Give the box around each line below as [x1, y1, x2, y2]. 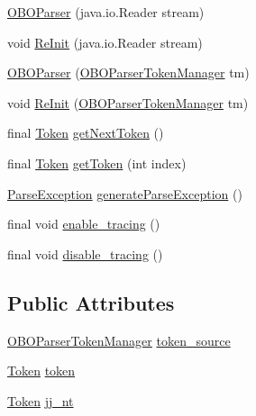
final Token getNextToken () [7, 123, 164, 142]
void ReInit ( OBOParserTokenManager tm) [7, 93, 249, 112]
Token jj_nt [7, 391, 74, 410]
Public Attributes [7, 288, 175, 316]
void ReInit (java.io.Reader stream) [7, 32, 203, 51]
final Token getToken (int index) [7, 153, 187, 172]
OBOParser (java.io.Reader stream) [7, 3, 205, 21]
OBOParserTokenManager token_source [7, 330, 231, 349]
